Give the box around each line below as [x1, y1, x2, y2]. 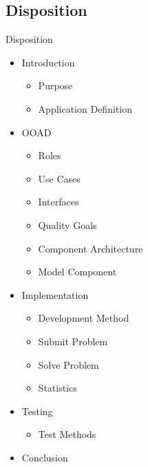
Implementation [21, 287, 89, 302]
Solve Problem [38, 357, 99, 372]
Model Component [38, 264, 117, 279]
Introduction [21, 55, 75, 69]
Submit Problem [38, 333, 108, 348]
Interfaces [38, 194, 79, 209]
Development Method [38, 311, 129, 325]
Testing [21, 403, 53, 418]
